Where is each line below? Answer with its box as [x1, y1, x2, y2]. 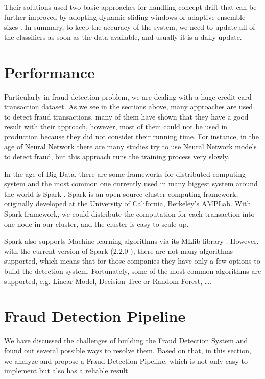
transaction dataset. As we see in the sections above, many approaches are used [4, 101, 253, 112]
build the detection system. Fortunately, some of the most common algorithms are [4, 266, 261, 276]
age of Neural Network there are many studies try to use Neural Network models [4, 141, 257, 152]
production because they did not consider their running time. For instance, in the [4, 131, 259, 141]
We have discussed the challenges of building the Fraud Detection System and [4, 335, 248, 346]
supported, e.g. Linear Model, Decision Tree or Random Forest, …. [4, 275, 212, 286]
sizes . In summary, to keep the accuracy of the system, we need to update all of [4, 21, 255, 32]
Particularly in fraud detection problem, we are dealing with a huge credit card [4, 91, 252, 102]
